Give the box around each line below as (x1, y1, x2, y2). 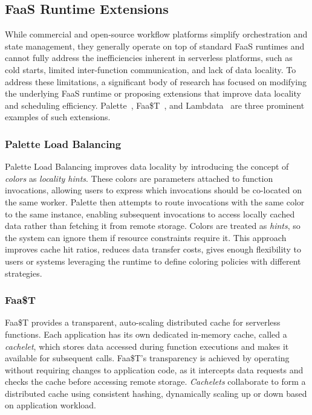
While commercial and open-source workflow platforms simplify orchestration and (5, 28, 308, 40)
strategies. (5, 266, 42, 279)
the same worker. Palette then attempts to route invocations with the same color (5, 195, 305, 208)
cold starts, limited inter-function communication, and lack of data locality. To (5, 63, 296, 76)
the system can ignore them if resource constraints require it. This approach (5, 231, 287, 243)
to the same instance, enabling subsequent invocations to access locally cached (5, 207, 295, 220)
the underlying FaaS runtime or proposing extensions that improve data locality (5, 87, 301, 100)
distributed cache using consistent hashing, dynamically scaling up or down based (5, 387, 307, 399)
